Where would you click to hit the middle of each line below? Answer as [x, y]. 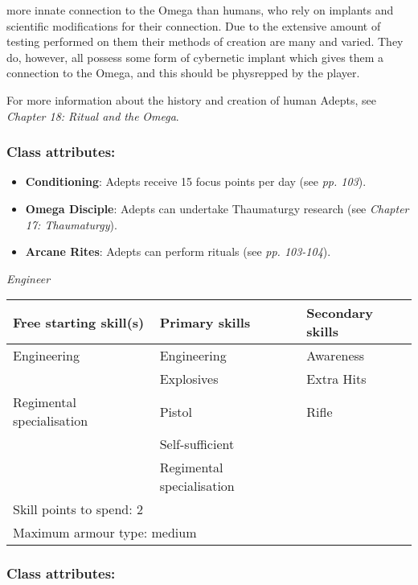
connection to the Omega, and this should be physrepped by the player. [183, 73]
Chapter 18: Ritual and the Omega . [93, 115]
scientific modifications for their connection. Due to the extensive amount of [194, 25]
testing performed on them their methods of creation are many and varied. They [205, 41]
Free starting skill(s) [79, 322]
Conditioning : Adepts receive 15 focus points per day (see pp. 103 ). [196, 181]
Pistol [176, 411]
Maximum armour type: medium [105, 533]
